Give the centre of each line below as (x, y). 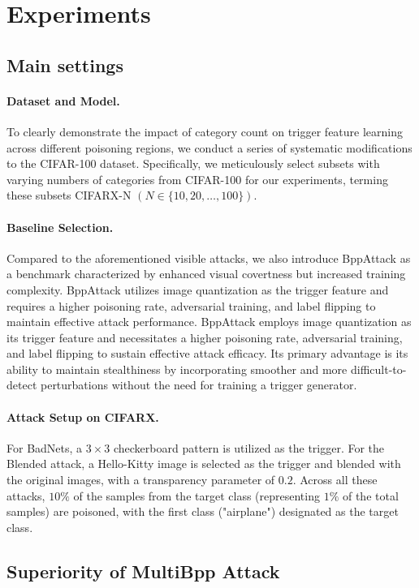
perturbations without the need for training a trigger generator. (199, 385)
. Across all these (335, 480)
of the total (370, 495)
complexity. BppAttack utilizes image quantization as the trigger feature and (198, 289)
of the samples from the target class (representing (197, 495)
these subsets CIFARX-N (69, 195)
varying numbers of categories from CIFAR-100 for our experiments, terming (197, 179)
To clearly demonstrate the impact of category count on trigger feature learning (205, 131)
